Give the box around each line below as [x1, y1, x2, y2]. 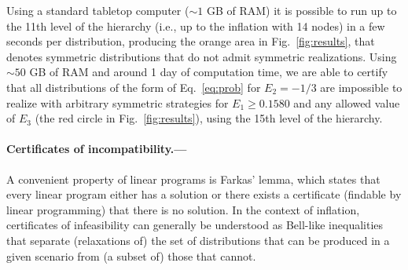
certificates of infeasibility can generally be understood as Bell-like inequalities [6, 217, 384, 233]
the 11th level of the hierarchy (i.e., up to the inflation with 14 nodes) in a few [6, 17, 385, 34]
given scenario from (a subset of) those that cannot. [6, 247, 256, 264]
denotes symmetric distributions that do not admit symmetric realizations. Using [6, 48, 397, 64]
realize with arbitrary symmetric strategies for [6, 94, 229, 111]
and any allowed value [293, 94, 400, 111]
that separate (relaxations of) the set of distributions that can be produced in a [6, 232, 390, 248]
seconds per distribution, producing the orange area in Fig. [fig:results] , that [6, 33, 375, 49]
